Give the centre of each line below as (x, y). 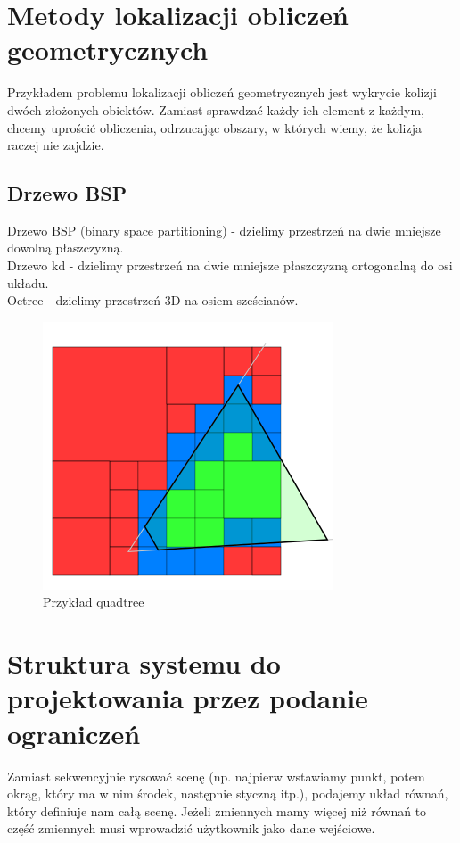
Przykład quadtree (94, 602)
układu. (28, 282)
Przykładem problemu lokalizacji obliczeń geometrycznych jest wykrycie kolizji (222, 92)
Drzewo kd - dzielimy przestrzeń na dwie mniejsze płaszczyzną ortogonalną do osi (230, 265)
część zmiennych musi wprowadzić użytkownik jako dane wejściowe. (191, 828)
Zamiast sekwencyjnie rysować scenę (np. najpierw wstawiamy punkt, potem (216, 776)
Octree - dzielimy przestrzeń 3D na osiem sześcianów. (153, 300)
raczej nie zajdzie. (56, 145)
